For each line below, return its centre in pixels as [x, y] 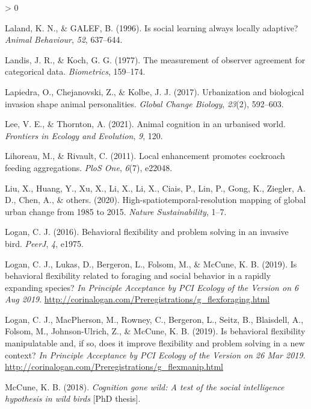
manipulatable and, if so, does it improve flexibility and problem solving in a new [155, 343]
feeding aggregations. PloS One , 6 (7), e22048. [89, 167]
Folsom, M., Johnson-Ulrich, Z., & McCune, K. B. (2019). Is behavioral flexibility [155, 331]
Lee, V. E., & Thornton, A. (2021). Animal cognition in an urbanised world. [145, 124]
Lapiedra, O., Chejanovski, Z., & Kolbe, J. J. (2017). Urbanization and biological [155, 91]
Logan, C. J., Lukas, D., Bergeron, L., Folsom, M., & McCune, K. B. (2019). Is [151, 264]
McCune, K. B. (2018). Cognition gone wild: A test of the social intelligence [145, 386]
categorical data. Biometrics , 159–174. [75, 71]
